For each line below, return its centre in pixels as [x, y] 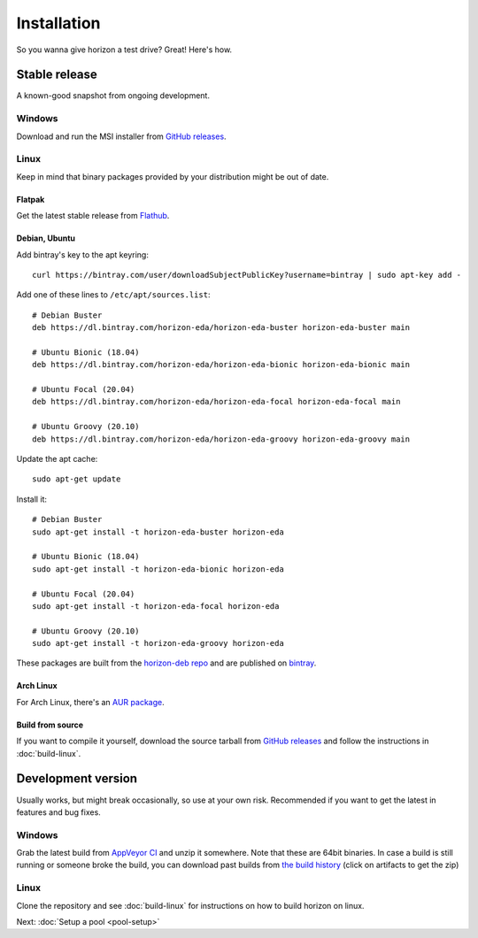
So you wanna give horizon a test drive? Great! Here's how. [124, 50]
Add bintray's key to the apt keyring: [83, 254]
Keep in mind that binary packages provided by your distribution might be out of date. [173, 176]
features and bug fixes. [58, 812]
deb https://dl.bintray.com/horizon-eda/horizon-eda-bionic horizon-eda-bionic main [221, 365]
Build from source [50, 725]
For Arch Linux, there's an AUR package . [90, 702]
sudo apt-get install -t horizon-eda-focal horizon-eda [156, 606]
